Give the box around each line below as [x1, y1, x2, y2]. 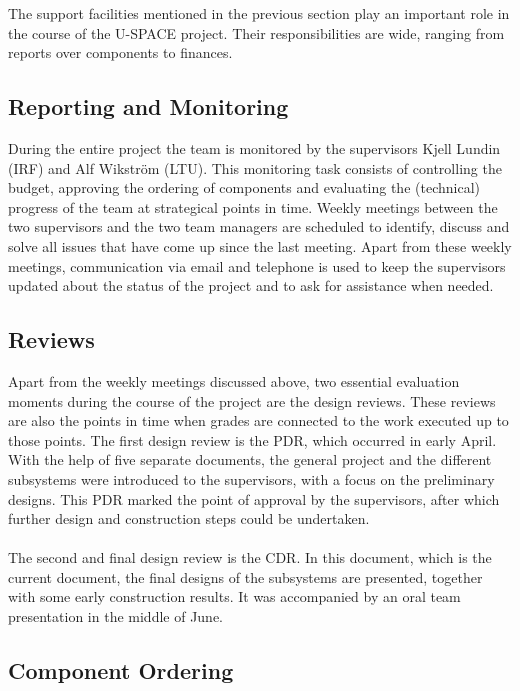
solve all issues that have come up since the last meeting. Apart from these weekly [8, 235, 512, 256]
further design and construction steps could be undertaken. [8, 508, 370, 529]
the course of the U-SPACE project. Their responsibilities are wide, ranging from [8, 22, 505, 43]
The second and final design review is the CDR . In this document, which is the [8, 547, 492, 568]
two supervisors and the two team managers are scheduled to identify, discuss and [8, 216, 510, 237]
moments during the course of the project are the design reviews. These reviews [8, 390, 496, 411]
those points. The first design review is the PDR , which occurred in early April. [8, 429, 497, 450]
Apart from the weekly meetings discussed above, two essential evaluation [8, 370, 460, 391]
